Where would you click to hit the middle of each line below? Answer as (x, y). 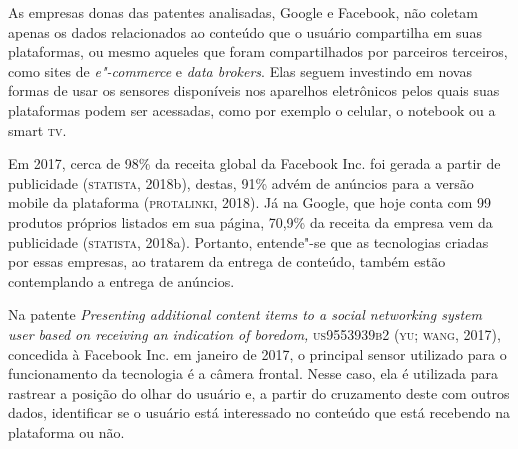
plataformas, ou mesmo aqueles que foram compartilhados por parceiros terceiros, (258, 51)
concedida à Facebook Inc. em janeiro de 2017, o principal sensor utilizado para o (257, 353)
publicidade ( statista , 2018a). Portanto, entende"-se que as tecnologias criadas (248, 241)
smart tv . (37, 129)
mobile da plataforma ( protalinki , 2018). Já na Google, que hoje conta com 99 (250, 202)
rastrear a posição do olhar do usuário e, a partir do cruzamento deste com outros (259, 392)
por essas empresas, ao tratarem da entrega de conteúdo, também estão (227, 261)
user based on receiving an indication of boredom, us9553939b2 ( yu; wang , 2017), (254, 333)
